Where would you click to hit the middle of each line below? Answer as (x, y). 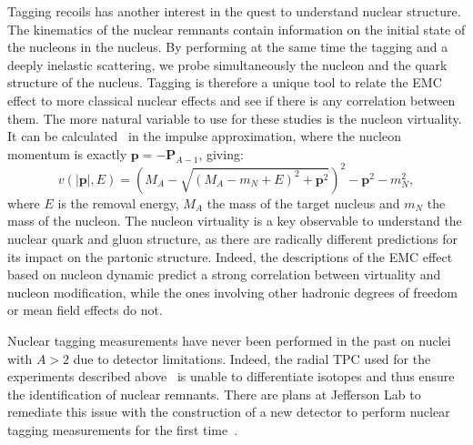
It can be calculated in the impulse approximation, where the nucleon (204, 136)
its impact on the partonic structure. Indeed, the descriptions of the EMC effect (230, 256)
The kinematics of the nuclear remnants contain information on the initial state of (236, 29)
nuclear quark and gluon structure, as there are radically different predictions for (232, 239)
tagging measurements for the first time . (123, 429)
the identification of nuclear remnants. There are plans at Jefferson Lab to (214, 394)
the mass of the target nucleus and (303, 202)
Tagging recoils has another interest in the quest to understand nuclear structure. (234, 11)
